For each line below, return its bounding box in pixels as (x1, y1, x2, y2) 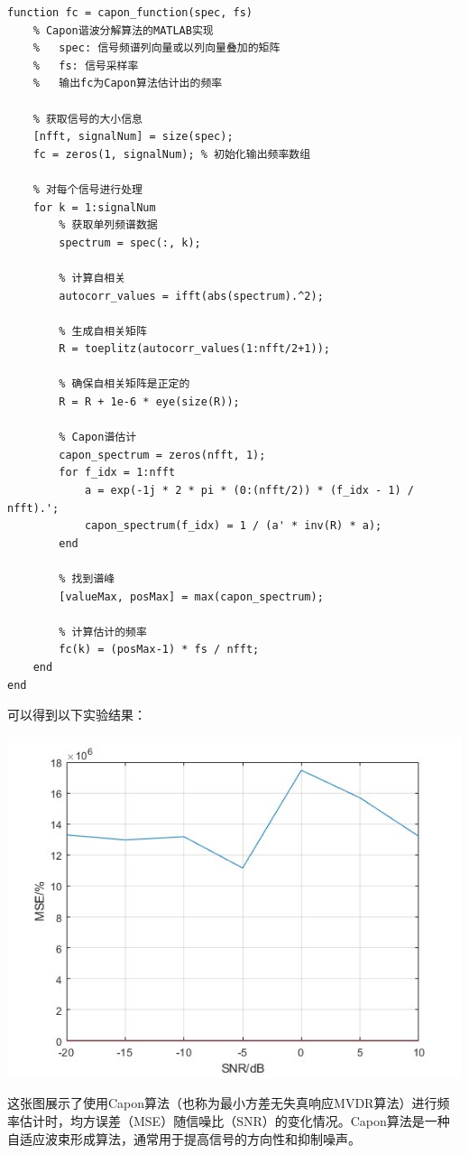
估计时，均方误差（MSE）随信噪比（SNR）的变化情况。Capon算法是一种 (19, 1111, 450, 1130)
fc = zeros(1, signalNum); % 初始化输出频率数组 (32, 147, 311, 161)
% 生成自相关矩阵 (59, 324, 147, 338)
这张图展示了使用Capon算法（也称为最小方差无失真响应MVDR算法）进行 (7, 1094, 437, 1112)
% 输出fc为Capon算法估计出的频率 (32, 77, 223, 90)
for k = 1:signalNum (32, 200, 156, 214)
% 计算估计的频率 (59, 625, 147, 638)
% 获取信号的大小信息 (32, 112, 143, 126)
